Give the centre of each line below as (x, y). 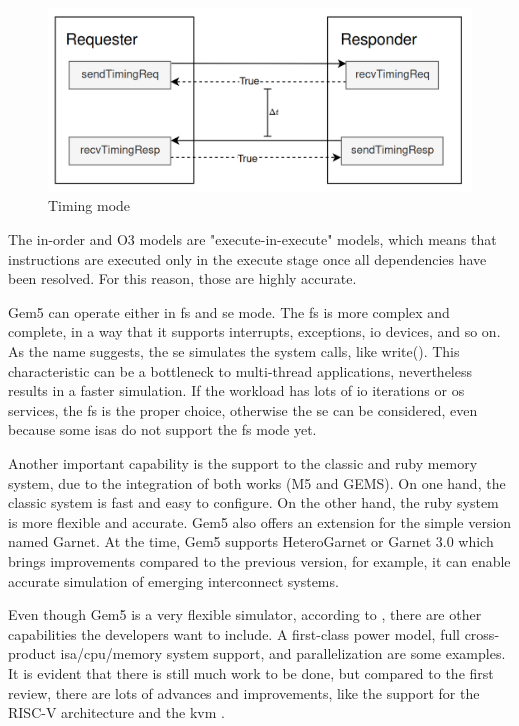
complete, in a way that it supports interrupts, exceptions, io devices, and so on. (254, 331)
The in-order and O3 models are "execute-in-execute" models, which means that (252, 239)
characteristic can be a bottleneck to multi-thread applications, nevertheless (240, 370)
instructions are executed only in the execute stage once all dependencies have (247, 258)
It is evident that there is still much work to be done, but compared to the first (251, 672)
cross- (482, 633)
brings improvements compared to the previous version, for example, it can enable (259, 560)
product (32, 653)
